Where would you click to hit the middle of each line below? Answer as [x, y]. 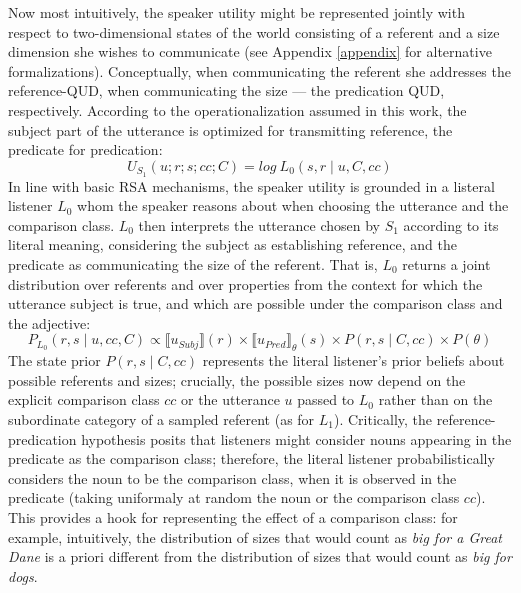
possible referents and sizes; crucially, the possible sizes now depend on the [237, 379]
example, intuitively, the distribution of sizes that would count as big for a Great [255, 536]
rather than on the [435, 399]
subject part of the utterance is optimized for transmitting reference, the [230, 129]
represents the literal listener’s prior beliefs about [353, 360]
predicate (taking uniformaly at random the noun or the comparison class [234, 497]
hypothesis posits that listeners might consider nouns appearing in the [296, 438]
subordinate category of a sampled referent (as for [161, 418]
